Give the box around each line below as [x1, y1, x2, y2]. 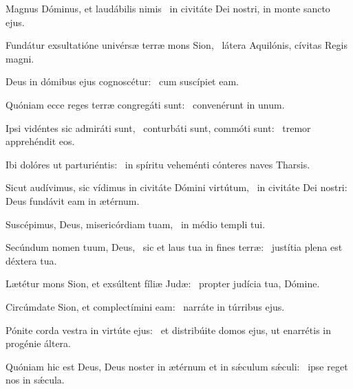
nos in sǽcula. [6, 373, 65, 387]
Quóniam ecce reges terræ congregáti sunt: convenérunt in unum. [6, 97, 285, 111]
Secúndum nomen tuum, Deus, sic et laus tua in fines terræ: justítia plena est [6, 240, 343, 254]
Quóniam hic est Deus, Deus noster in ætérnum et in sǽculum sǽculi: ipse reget [6, 359, 348, 373]
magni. [6, 51, 34, 65]
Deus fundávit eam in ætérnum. [6, 193, 140, 208]
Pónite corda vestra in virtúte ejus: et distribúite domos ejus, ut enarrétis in [6, 322, 332, 337]
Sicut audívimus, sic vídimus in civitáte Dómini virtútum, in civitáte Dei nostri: [6, 180, 347, 194]
